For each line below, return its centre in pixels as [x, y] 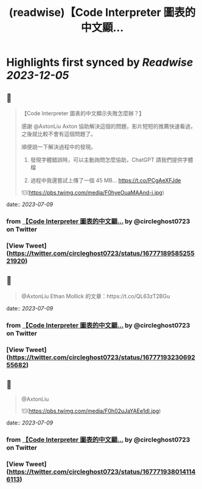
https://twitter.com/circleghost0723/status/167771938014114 [102, 472]
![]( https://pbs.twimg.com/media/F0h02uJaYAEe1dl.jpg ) [91, 411]
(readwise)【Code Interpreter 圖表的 [102, 12]
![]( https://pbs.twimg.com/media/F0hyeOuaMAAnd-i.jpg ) [93, 192]
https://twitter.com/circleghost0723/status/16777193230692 [102, 357]
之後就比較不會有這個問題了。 [58, 134]
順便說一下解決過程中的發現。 [58, 147]
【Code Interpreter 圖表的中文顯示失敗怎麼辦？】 [83, 113]
